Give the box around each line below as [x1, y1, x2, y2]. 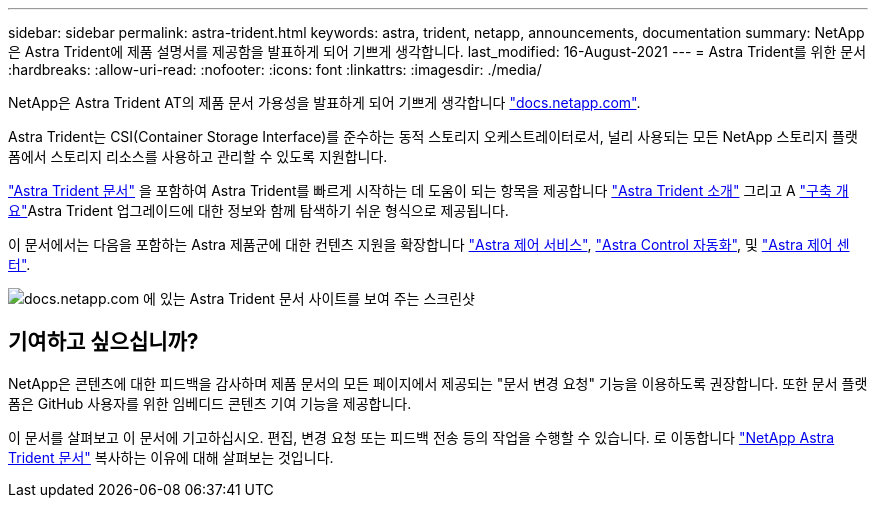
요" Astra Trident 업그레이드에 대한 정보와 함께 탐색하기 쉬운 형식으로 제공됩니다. [8, 202, 509, 219]
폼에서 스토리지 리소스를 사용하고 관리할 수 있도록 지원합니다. [8, 148, 388, 165]
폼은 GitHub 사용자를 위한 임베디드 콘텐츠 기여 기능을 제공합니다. [8, 394, 412, 412]
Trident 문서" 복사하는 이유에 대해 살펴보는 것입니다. [8, 448, 334, 466]
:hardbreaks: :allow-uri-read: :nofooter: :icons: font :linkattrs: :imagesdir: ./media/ [8, 61, 542, 78]
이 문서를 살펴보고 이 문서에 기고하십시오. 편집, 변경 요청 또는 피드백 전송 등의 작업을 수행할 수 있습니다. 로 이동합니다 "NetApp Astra [8, 428, 835, 446]
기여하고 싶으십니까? [8, 329, 199, 355]
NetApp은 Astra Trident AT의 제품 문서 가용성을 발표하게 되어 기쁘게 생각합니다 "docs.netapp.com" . [8, 94, 641, 111]
